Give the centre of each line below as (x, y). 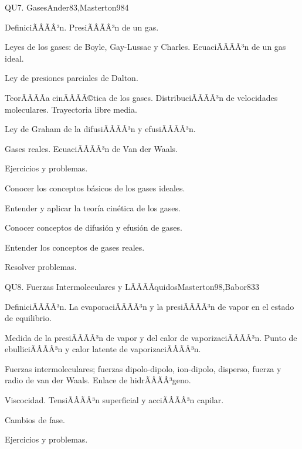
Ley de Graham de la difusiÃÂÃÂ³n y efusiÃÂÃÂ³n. (100, 129)
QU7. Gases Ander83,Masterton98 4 (67, 7)
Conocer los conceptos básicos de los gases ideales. (95, 188)
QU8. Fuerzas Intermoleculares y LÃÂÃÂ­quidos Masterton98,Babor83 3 (132, 286)
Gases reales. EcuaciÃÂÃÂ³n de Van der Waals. (91, 148)
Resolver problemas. (41, 267)
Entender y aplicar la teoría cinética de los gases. (93, 207)
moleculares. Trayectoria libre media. (71, 109)
